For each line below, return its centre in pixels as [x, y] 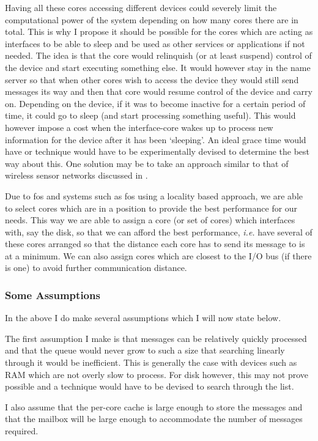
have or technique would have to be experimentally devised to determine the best [157, 151]
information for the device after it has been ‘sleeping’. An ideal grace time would [156, 139]
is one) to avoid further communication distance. [96, 268]
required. [22, 431]
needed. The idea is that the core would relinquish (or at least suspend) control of [158, 55]
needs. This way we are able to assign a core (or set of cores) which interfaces [150, 220]
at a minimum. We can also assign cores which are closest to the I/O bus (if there [158, 255]
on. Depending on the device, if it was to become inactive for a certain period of [155, 103]
